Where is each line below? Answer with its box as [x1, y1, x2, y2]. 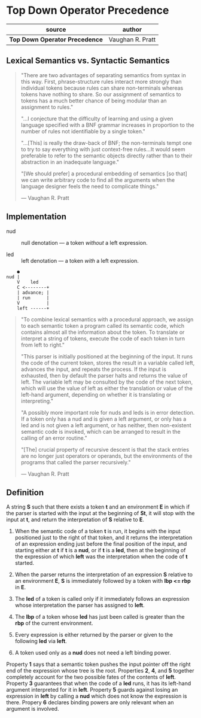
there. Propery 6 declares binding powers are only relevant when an [6, 699, 174, 706]
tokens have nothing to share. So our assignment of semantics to [20, 90, 181, 98]
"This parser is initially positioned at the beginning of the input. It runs [20, 352, 193, 360]
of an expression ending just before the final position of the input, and [14, 540, 187, 547]
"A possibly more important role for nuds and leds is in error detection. [20, 409, 195, 416]
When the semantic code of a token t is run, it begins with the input [14, 528, 181, 535]
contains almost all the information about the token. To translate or [20, 328, 185, 336]
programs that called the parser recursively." [20, 458, 131, 466]
